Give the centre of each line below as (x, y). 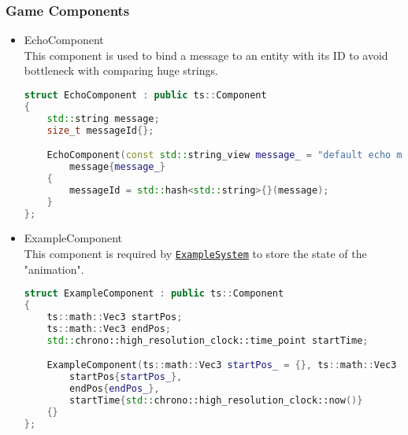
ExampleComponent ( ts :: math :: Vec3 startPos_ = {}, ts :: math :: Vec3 (222, 365)
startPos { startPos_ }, (126, 377)
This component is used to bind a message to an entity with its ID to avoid (206, 55)
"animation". (54, 269)
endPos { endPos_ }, (115, 389)
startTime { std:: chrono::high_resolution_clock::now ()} (216, 400)
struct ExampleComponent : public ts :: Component (154, 294)
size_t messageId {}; (100, 130)
